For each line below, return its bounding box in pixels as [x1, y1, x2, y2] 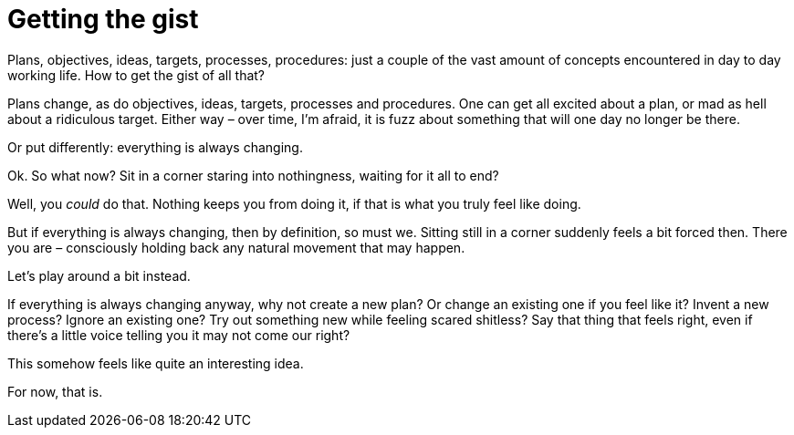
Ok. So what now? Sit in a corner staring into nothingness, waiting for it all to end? [7, 167, 499, 183]
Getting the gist [7, 4, 199, 35]
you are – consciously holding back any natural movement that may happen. [7, 239, 465, 255]
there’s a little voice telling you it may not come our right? [7, 326, 350, 343]
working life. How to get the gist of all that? [7, 67, 266, 83]
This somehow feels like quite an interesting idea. [7, 355, 304, 371]
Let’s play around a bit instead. [7, 267, 191, 284]
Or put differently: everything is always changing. [7, 139, 303, 155]
